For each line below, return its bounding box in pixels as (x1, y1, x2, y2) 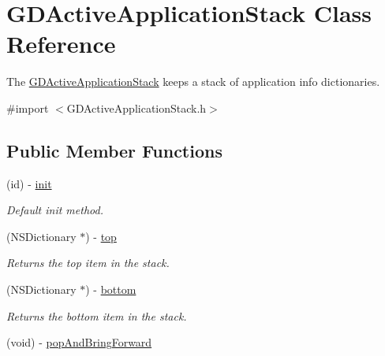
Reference (6, 28, 116, 60)
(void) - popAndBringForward (6, 334, 152, 350)
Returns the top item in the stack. (6, 254, 170, 271)
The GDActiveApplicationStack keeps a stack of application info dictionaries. (6, 73, 380, 90)
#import (6, 99, 49, 116)
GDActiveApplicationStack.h (66, 99, 207, 116)
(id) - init (6, 175, 52, 191)
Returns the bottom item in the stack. (6, 307, 187, 324)
